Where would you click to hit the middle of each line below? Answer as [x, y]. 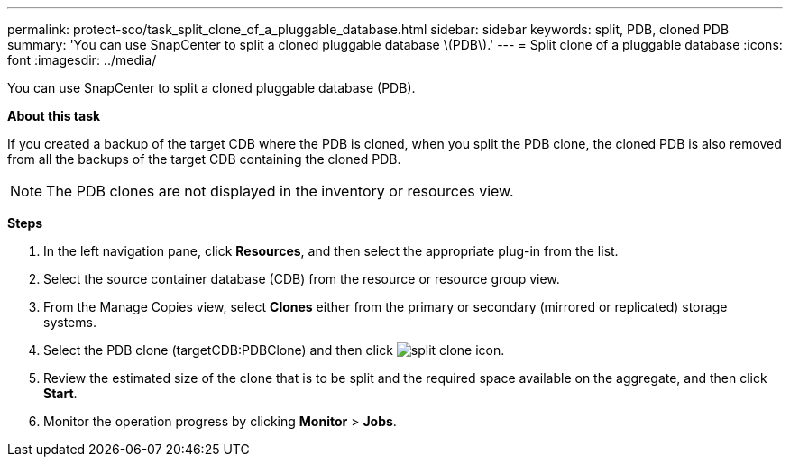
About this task [54, 116]
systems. [70, 322]
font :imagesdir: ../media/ [82, 60]
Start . [60, 393]
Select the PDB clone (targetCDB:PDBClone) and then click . [274, 350]
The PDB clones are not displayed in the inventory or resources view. [280, 191]
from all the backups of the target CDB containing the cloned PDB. [204, 159]
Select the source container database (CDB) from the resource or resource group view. [302, 279]
